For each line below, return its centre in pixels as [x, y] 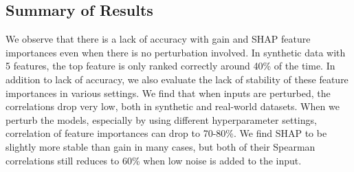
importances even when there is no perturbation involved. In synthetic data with [176, 52]
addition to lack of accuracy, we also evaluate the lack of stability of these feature [177, 79]
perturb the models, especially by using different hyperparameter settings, [161, 119]
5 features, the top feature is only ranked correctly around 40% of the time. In [170, 66]
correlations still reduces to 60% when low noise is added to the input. [154, 160]
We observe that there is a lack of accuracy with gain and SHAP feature [158, 39]
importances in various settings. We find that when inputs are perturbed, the [168, 93]
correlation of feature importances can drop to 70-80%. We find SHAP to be [166, 133]
